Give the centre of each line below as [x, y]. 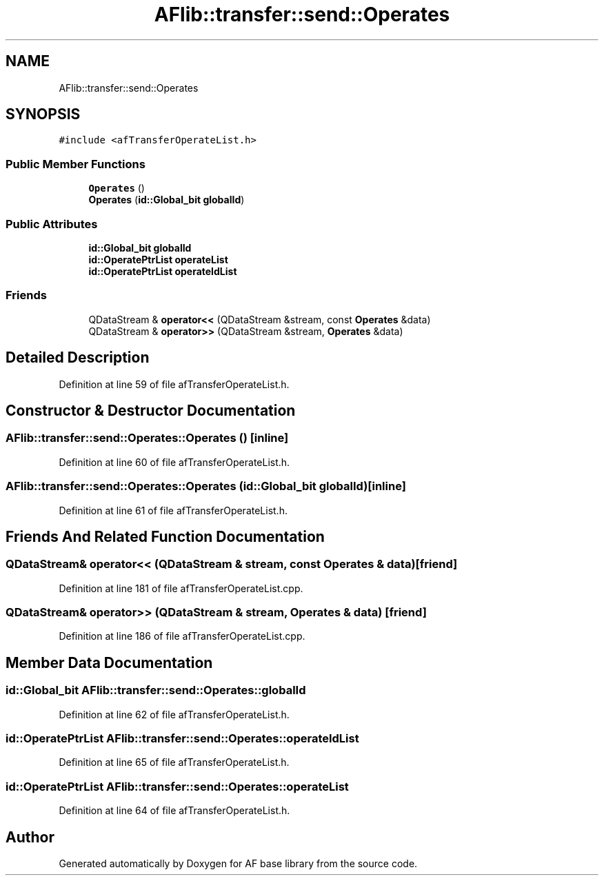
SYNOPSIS [43, 114]
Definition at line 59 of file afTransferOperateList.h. [174, 384]
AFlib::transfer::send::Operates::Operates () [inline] [147, 438]
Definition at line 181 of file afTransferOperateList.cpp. [181, 588]
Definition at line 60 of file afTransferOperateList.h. [174, 462]
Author [30, 837]
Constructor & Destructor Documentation [151, 410]
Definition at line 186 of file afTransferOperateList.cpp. [182, 636]
